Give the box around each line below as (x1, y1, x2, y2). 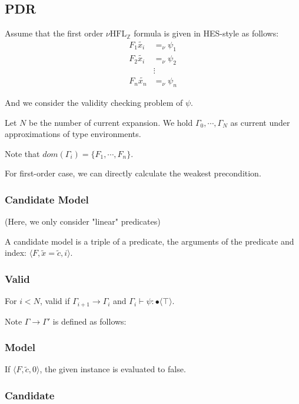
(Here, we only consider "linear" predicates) (5, 215, 161, 228)
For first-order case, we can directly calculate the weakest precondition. (5, 167, 261, 179)
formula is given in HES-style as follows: (134, 27, 279, 39)
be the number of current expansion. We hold (28, 116, 193, 128)
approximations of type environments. (5, 128, 141, 140)
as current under (230, 116, 290, 128)
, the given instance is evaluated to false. (39, 363, 186, 375)
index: (5, 246, 26, 259)
